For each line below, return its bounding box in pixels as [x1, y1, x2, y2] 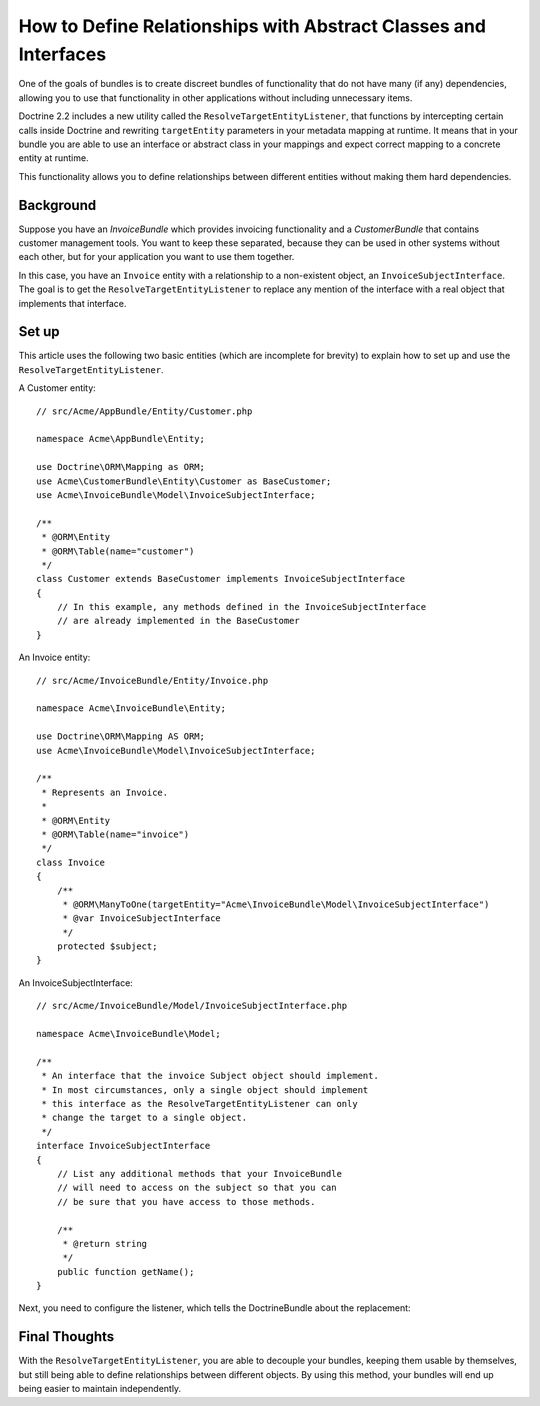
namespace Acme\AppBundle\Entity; [36, 433, 205, 445]
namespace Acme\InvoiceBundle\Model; [36, 1028, 222, 1040]
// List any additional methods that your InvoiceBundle [56, 1168, 342, 1179]
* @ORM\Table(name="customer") [41, 545, 195, 557]
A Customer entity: [18, 382, 97, 394]
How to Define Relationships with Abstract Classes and [18, 15, 487, 37]
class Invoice [36, 856, 105, 868]
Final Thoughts [18, 1328, 115, 1345]
